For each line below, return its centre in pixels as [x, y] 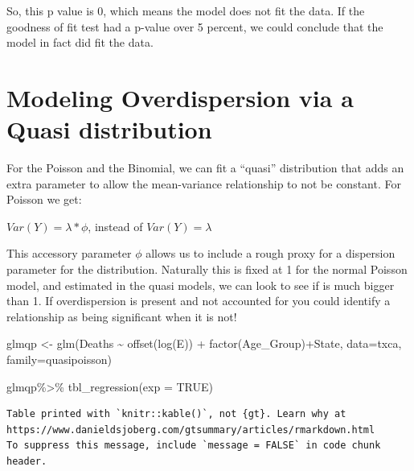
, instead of [115, 226]
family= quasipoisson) [59, 359]
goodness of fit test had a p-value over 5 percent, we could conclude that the [195, 26]
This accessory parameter [69, 253]
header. [27, 461]
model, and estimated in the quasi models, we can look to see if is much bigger [201, 285]
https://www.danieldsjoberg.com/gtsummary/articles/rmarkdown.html [191, 430]
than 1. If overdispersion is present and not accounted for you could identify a [199, 301]
